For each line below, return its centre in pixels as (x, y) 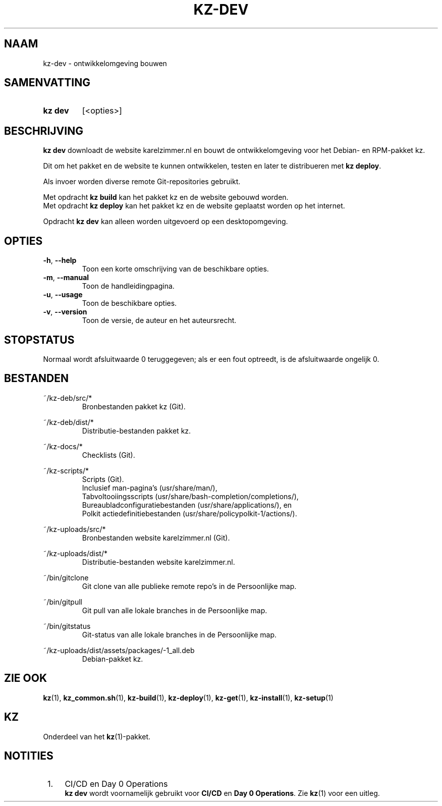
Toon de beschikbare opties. (129, 303)
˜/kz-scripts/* (66, 470)
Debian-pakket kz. (113, 659)
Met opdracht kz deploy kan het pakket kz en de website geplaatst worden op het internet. (194, 206)
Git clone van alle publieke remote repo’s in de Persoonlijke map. (189, 586)
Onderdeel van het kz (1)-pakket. (97, 736)
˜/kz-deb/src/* (68, 398)
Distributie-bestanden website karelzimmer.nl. (158, 562)
